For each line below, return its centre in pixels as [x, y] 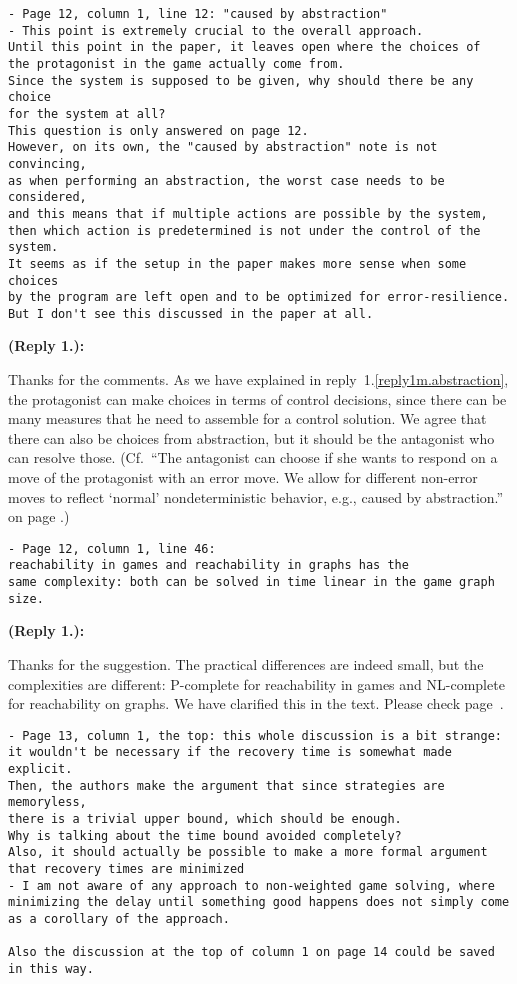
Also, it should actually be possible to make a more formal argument [248, 852]
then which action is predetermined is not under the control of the [244, 230]
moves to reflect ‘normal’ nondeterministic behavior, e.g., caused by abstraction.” [256, 496]
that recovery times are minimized [126, 869]
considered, [47, 197]
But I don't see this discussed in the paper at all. [191, 313]
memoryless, [47, 802]
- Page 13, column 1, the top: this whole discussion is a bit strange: [255, 735]
